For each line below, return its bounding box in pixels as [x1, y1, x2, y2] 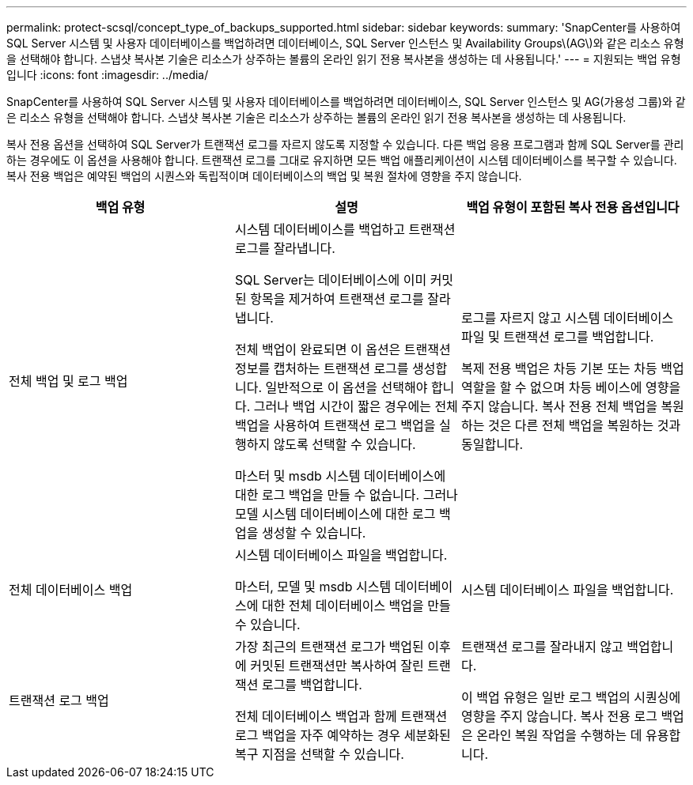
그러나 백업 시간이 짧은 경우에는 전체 [253, 398, 458, 414]
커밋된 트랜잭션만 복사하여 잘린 [250, 658, 424, 674]
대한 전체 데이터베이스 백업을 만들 [261, 598, 451, 613]
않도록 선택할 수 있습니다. [273, 436, 416, 452]
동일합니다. [460, 436, 524, 452]
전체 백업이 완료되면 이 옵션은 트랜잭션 [234, 342, 451, 357]
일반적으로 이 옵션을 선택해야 [265, 379, 428, 395]
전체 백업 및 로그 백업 [9, 373, 128, 389]
